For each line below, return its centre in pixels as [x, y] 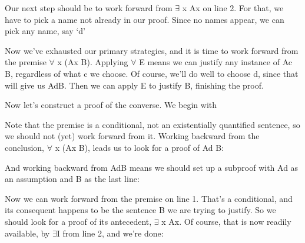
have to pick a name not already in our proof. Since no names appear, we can [145, 19]
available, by [27, 233]
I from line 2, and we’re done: [110, 233]
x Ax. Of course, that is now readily [226, 221]
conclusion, [24, 147]
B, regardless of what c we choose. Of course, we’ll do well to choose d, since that [152, 73]
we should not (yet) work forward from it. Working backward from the [132, 136]
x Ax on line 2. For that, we [233, 8]
